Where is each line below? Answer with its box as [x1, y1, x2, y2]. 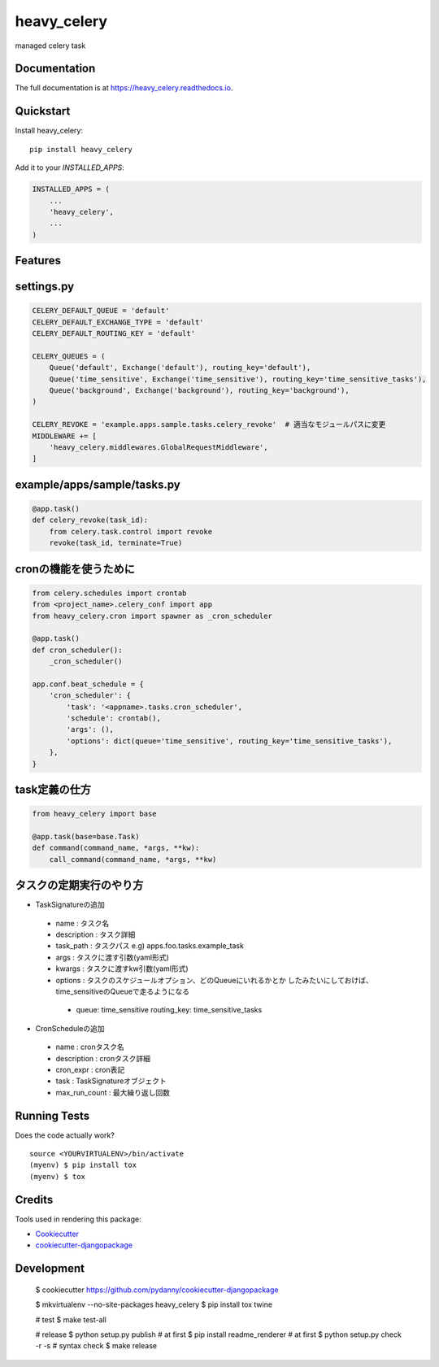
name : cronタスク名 [55, 1042, 125, 1052]
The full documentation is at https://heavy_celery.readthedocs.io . [15, 83, 233, 93]
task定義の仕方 [15, 783, 91, 796]
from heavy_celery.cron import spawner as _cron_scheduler [32, 611, 272, 620]
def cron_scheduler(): [32, 645, 123, 655]
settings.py [15, 280, 75, 294]
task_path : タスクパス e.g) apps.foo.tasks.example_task [55, 941, 244, 951]
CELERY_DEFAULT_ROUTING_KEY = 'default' [32, 329, 195, 338]
